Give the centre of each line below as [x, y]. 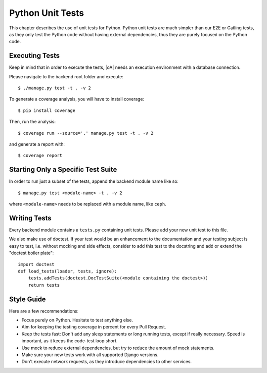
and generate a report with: [37, 144]
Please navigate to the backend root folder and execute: [66, 76]
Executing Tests [35, 56]
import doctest [36, 264]
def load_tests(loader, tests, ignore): [67, 271]
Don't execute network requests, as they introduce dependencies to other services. [107, 362]
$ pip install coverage [47, 110]
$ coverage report [40, 156]
